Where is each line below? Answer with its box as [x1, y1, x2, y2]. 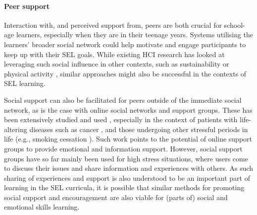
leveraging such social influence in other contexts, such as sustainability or [4, 59, 229, 69]
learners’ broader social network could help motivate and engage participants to [4, 39, 246, 49]
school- [224, 19, 245, 30]
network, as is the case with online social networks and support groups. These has [4, 104, 253, 115]
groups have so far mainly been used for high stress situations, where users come [4, 153, 248, 163]
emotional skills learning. [4, 202, 80, 212]
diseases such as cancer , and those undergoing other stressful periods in [29, 124, 248, 134]
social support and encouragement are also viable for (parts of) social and [4, 192, 228, 202]
